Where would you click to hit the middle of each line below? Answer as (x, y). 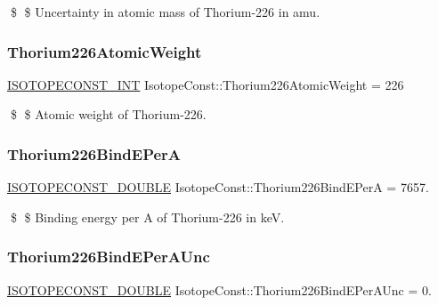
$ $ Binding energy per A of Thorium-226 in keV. (147, 217)
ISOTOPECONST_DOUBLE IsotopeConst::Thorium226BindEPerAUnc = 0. (219, 289)
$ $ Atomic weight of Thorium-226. (108, 114)
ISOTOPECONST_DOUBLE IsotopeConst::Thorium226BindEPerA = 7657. (218, 187)
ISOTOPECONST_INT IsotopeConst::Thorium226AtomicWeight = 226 (206, 84)
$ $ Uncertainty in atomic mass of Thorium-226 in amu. (165, 12)
